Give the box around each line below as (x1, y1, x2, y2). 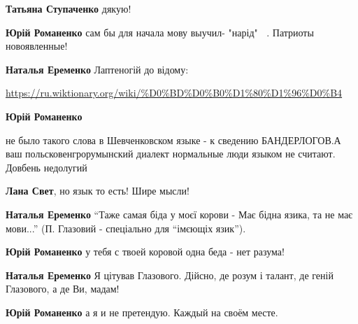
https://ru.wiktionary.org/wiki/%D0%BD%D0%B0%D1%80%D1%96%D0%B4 (6, 85, 343, 100)
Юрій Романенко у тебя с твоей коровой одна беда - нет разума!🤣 (6, 244, 287, 259)
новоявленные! (6, 38, 68, 53)
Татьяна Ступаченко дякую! (6, 1, 131, 15)
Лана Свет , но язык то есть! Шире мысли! (6, 183, 189, 198)
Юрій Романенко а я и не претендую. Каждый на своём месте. (6, 304, 278, 319)
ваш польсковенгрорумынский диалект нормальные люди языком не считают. (6, 146, 336, 161)
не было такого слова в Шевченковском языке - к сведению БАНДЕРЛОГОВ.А (6, 132, 341, 147)
